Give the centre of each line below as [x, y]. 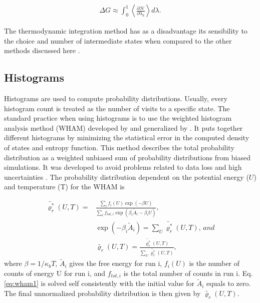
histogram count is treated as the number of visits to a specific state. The [117, 108]
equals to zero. [228, 283]
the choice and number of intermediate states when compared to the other [118, 40]
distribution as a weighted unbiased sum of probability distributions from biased [127, 157]
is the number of [214, 263]
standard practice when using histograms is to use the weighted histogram [118, 118]
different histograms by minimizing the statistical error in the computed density [127, 137]
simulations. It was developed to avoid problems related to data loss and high [123, 167]
